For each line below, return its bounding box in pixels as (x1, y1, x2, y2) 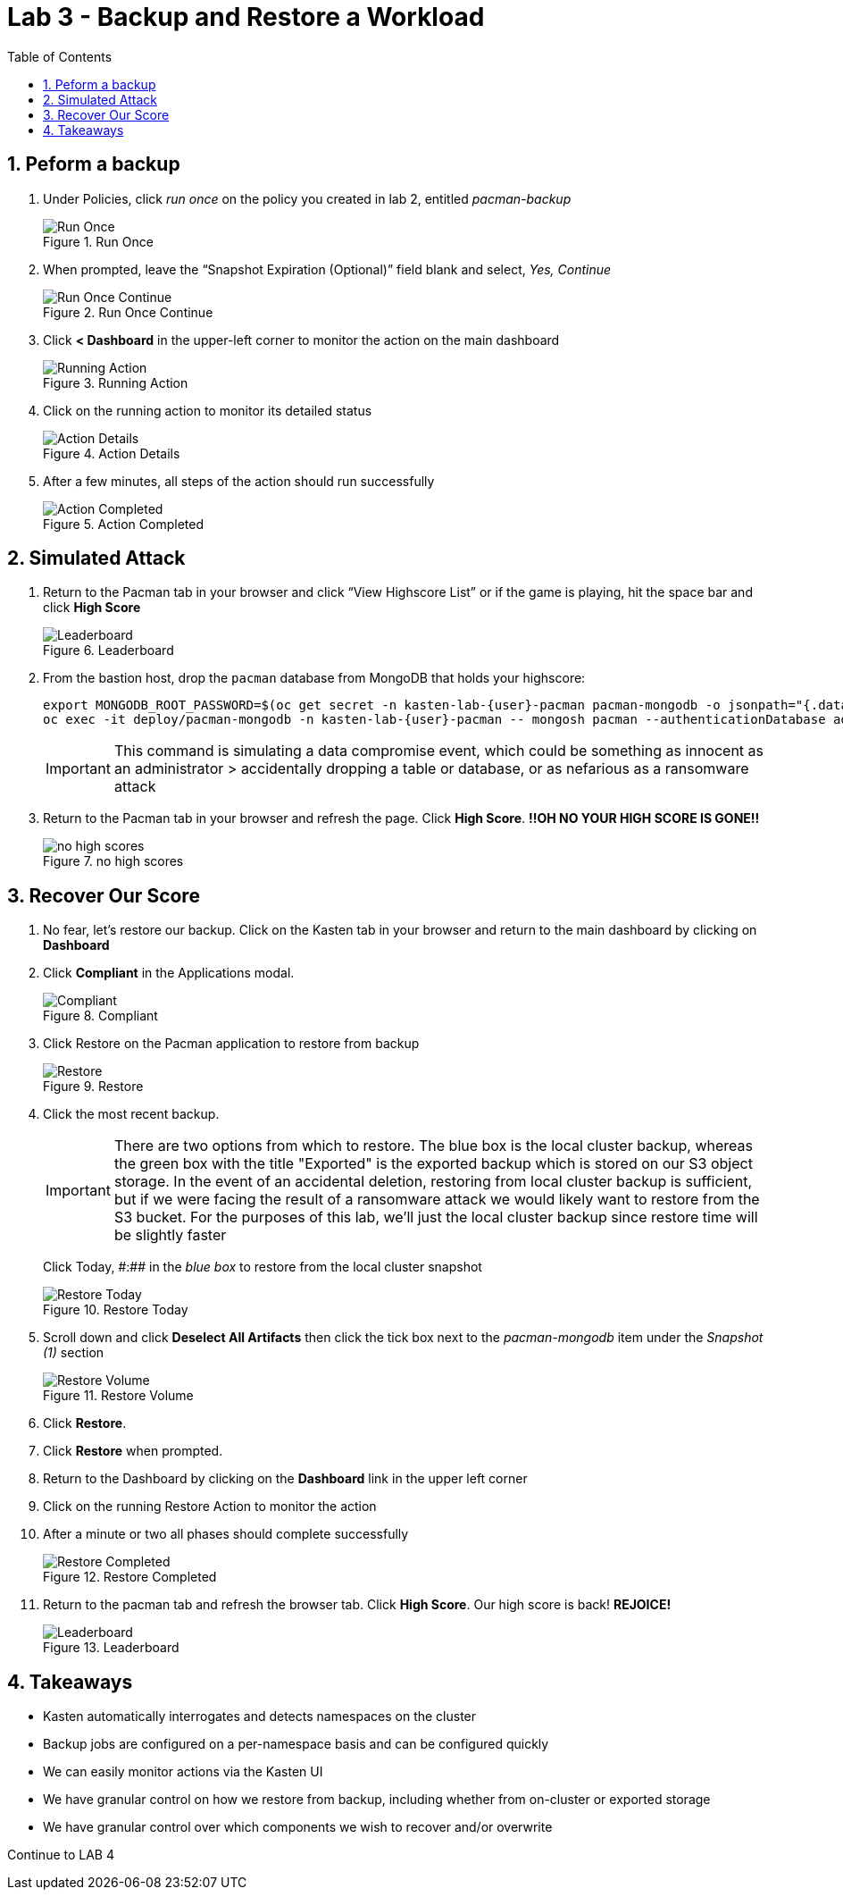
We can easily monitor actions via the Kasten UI (43, 1764, 323, 1780)
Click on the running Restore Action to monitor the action (43, 1498, 377, 1515)
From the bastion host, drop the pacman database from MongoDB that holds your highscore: (43, 670, 586, 686)
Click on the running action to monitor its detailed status (43, 402, 372, 418)
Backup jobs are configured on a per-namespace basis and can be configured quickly (43, 1736, 549, 1752)
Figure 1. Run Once (43, 233, 154, 249)
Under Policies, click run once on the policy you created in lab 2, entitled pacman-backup (43, 190, 572, 206)
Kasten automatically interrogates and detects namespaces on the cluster (43, 1708, 477, 1725)
